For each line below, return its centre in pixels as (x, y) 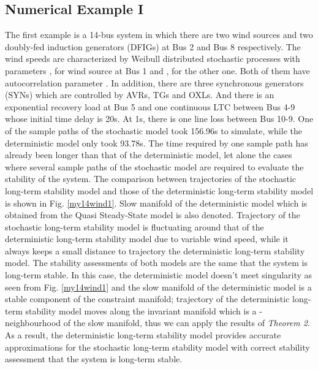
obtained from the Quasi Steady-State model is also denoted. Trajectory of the (153, 215)
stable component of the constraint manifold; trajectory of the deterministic (147, 299)
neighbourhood (33, 323)
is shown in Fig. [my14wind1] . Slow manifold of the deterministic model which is (156, 203)
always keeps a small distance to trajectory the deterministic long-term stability (155, 250)
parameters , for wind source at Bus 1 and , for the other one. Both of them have (157, 70)
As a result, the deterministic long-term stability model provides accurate (143, 335)
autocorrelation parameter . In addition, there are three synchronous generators (154, 82)
